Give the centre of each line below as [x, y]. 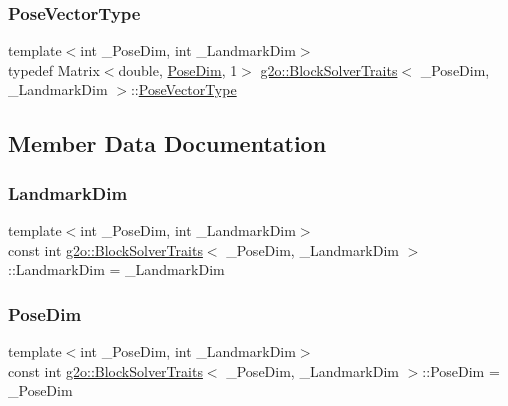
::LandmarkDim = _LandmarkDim [116, 269]
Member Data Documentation [167, 143]
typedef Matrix [54, 69]
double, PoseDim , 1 [178, 69]
